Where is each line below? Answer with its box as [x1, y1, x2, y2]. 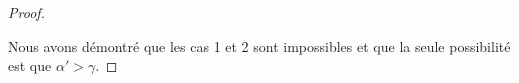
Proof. [8, 2, 45, 22]
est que [8, 55, 52, 76]
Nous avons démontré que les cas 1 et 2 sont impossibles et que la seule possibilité [8, 35, 511, 56]
